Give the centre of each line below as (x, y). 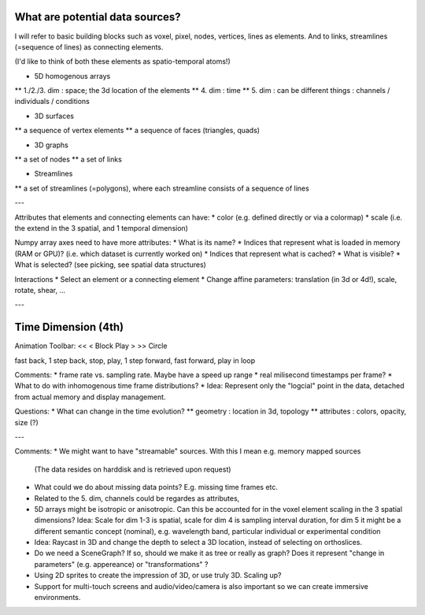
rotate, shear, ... (40, 290)
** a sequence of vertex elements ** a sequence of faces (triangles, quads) (137, 131)
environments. (57, 598)
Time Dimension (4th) (69, 327)
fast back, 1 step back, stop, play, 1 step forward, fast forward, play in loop (135, 360)
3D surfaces (54, 116)
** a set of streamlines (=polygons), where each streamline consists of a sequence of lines (162, 188)
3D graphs (51, 145)
